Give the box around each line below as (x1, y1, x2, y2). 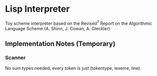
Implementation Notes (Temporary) (5, 39, 116, 48)
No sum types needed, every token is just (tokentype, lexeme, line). (5, 65, 141, 71)
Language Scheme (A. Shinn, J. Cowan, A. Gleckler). (5, 25, 111, 31)
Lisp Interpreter (5, 3, 70, 15)
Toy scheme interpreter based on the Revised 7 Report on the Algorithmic (5, 19, 153, 26)
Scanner (5, 54, 26, 61)
